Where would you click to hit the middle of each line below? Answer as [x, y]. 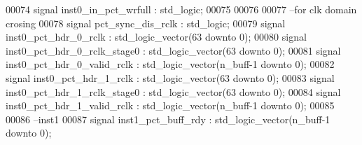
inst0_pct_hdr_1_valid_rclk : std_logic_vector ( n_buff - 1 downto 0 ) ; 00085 [170, 105]
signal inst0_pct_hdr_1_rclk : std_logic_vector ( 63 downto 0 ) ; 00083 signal [170, 77]
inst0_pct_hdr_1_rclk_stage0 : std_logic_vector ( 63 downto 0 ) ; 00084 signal [173, 91]
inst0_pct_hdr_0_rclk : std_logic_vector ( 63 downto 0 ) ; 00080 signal [156, 37]
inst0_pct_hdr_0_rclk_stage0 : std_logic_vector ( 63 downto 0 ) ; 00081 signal [173, 50]
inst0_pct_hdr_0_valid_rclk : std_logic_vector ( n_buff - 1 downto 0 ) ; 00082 [170, 64]
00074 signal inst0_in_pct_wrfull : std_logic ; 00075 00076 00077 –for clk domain [181, 9]
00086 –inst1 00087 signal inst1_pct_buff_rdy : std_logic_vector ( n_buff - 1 [168, 119]
